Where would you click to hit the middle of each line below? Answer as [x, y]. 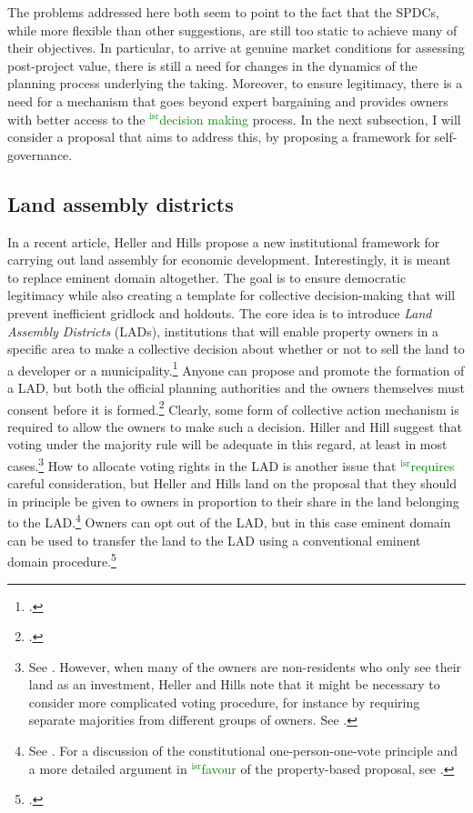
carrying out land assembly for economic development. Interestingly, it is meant [229, 260]
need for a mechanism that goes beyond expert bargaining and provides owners [228, 100]
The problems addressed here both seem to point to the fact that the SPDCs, [223, 12]
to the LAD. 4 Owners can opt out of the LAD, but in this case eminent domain [229, 521]
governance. [40, 154]
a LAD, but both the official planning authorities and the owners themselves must [236, 387]
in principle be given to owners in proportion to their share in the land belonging [233, 501]
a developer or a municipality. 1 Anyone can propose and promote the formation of [236, 368]
